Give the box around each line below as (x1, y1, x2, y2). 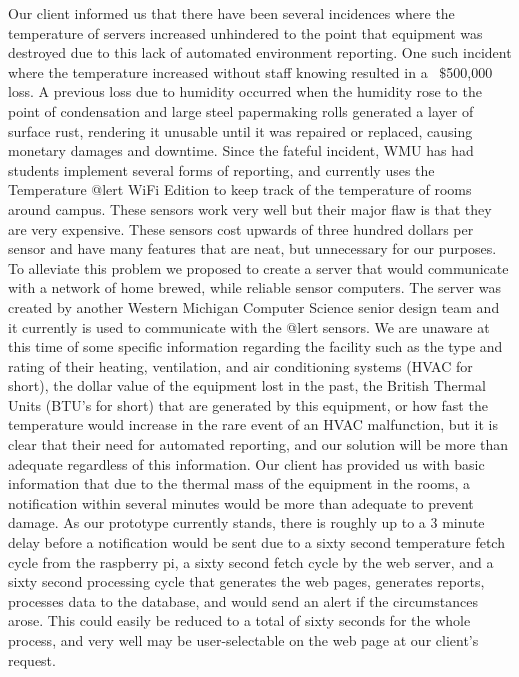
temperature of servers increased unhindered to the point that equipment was (8, 22, 483, 43)
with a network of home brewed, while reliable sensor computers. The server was (8, 277, 501, 298)
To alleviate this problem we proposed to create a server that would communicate (8, 257, 509, 278)
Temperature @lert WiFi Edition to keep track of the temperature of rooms (8, 179, 472, 200)
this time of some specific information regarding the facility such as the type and (8, 336, 503, 357)
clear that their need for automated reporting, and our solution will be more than (8, 434, 509, 455)
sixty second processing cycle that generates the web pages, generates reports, (8, 571, 485, 592)
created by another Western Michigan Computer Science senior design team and (8, 296, 500, 317)
